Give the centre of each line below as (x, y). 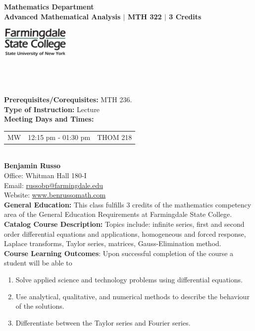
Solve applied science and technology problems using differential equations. (129, 279)
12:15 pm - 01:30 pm (59, 137)
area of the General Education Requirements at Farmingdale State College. (118, 214)
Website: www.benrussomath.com (55, 195)
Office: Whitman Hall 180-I (45, 175)
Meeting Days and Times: (49, 119)
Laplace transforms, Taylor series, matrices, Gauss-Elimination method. (113, 243)
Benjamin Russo (32, 165)
